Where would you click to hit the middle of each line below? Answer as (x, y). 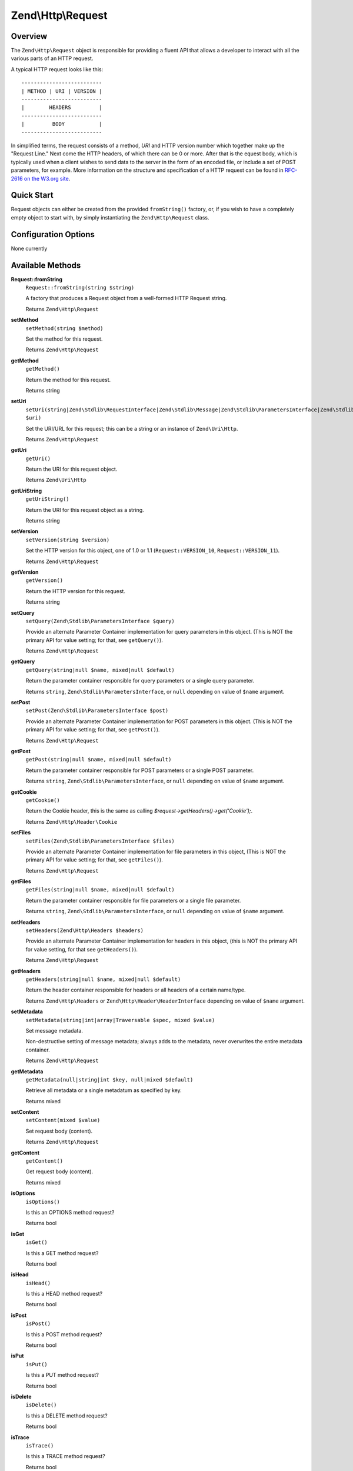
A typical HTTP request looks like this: (57, 69)
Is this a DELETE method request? (67, 1416)
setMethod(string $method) (64, 328)
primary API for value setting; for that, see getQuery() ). (94, 640)
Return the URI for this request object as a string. (85, 510)
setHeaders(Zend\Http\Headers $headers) (85, 931)
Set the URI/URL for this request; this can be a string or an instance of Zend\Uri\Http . (132, 428)
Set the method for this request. (64, 339)
